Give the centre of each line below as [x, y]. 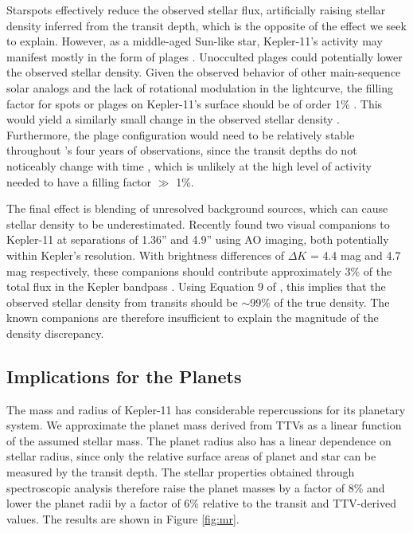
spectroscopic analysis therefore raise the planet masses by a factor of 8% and [196, 487]
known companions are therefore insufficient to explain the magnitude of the [193, 317]
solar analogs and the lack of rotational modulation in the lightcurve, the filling [200, 87]
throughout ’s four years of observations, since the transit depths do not [182, 150]
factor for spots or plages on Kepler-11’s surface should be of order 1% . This [195, 103]
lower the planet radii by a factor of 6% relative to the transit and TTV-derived [201, 503]
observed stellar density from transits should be [122, 302]
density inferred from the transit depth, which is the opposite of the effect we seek [206, 25]
